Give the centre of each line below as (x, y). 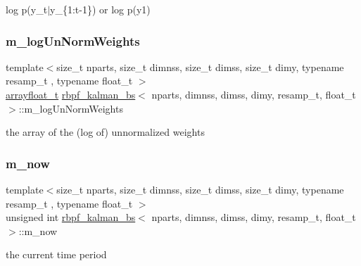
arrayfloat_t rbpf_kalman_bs (71, 94)
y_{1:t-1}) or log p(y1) (100, 9)
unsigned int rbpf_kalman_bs (71, 217)
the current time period (56, 254)
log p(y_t (27, 9)
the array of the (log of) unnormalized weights (105, 132)
